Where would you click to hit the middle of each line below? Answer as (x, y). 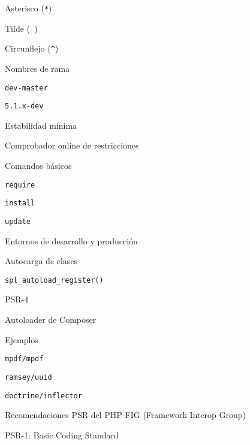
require (20, 185)
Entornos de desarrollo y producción (71, 240)
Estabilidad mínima (41, 125)
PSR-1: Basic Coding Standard (62, 435)
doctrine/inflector (43, 396)
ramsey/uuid (28, 377)
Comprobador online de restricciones (72, 145)
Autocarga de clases (41, 261)
